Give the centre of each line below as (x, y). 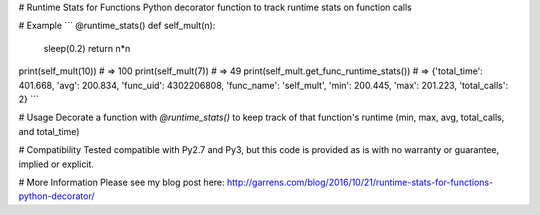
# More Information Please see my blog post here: (121, 182)
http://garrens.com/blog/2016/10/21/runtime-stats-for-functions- (360, 182)
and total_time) (49, 131)
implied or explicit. (56, 164)
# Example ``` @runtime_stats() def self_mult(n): (117, 26)
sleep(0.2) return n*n (87, 48)
